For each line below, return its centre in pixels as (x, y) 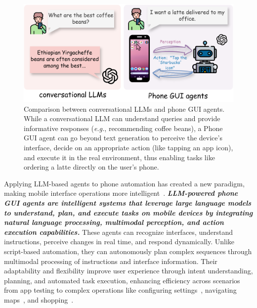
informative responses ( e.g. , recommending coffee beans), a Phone (123, 128)
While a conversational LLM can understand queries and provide (122, 118)
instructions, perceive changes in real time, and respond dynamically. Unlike (119, 242)
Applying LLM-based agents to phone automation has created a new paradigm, (124, 183)
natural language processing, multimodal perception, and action (114, 222)
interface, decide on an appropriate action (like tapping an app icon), (128, 148)
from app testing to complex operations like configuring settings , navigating (120, 290)
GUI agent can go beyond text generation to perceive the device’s (123, 138)
